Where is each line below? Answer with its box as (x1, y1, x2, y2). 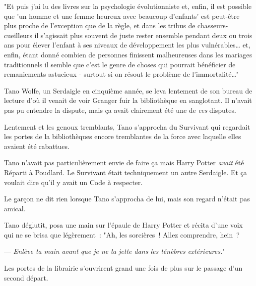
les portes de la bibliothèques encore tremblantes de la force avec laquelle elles (4, 131, 241, 142)
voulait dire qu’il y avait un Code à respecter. (4, 177, 143, 187)
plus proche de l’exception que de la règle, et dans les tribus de (4, 20, 195, 31)
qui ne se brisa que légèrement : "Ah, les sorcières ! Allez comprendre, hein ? (4, 229, 240, 239)
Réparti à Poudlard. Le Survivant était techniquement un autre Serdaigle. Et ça (4, 167, 247, 177)
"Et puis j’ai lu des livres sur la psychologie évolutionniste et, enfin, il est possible (4, 1, 252, 11)
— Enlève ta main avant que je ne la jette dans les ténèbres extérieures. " (4, 246, 225, 256)
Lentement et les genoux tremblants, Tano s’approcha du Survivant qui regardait (4, 121, 251, 132)
